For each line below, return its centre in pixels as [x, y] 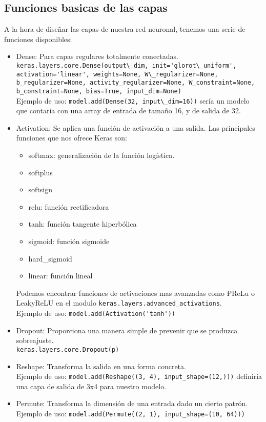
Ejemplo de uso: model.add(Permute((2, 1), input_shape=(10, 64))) [130, 413]
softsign [40, 189]
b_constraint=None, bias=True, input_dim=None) [99, 91]
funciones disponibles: [38, 39]
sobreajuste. [35, 340]
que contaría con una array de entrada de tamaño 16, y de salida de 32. [128, 110]
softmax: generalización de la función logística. [101, 155]
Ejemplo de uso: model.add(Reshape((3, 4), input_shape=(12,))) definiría [139, 376]
